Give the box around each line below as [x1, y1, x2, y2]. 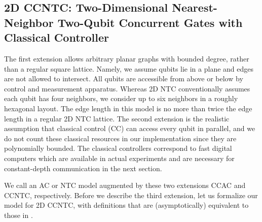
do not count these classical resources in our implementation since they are [4, 133, 237, 143]
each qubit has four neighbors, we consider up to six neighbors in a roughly [4, 93, 238, 104]
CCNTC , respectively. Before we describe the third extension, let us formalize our [4, 189, 258, 200]
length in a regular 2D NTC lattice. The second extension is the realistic [4, 113, 230, 123]
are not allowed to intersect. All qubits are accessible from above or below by [4, 73, 243, 84]
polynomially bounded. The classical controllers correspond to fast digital [4, 143, 232, 153]
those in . [4, 209, 33, 220]
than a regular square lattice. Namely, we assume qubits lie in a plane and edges [4, 63, 254, 74]
